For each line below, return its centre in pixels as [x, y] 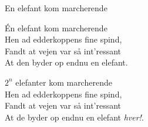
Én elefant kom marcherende [56, 27]
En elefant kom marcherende [56, 8]
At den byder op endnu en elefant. [66, 62]
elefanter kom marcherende [64, 82]
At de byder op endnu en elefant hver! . [74, 117]
